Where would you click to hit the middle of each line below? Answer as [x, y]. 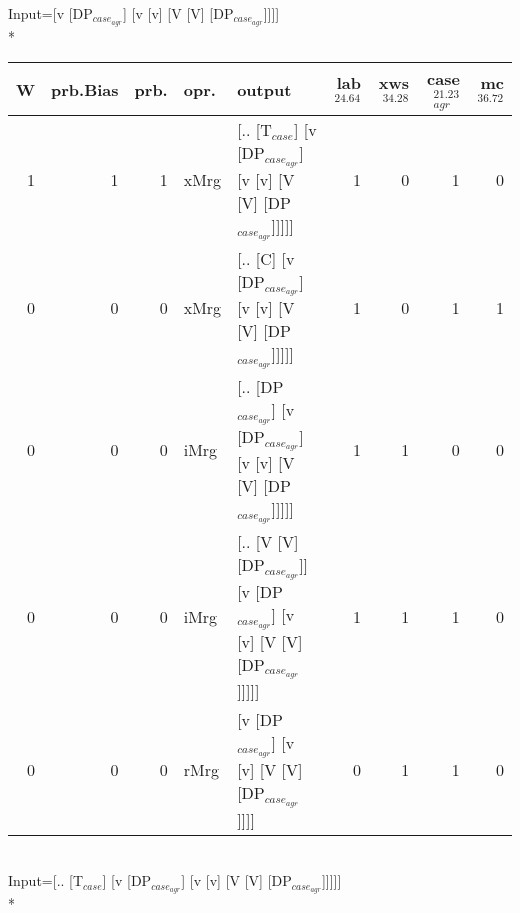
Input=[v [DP [50, 13]
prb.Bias [85, 89]
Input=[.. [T [46, 880]
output [264, 89]
